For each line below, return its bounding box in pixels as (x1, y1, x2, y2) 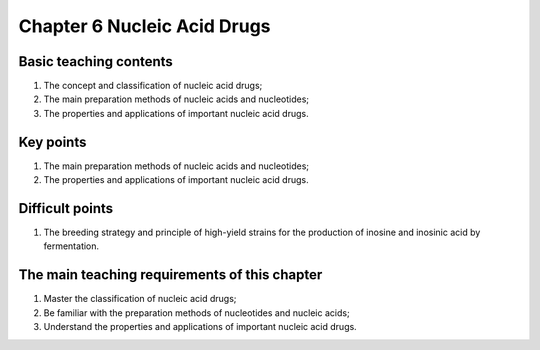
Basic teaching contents (18, 53, 174, 70)
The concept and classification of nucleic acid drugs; (43, 80, 263, 92)
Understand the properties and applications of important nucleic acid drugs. (43, 321, 357, 333)
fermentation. (43, 240, 100, 252)
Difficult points (18, 200, 114, 217)
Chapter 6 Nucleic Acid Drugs (18, 15, 271, 37)
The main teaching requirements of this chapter (18, 266, 323, 284)
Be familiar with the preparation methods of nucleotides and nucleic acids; (43, 306, 350, 319)
